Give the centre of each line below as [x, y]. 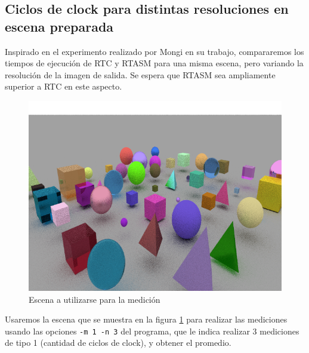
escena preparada [59, 26]
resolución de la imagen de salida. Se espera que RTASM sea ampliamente [140, 74]
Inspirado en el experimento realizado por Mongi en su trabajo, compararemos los [154, 51]
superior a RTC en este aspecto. [64, 86]
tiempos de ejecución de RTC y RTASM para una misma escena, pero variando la [154, 63]
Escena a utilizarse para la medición [95, 299]
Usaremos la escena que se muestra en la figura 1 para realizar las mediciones [146, 319]
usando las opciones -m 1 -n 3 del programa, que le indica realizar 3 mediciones [152, 331]
